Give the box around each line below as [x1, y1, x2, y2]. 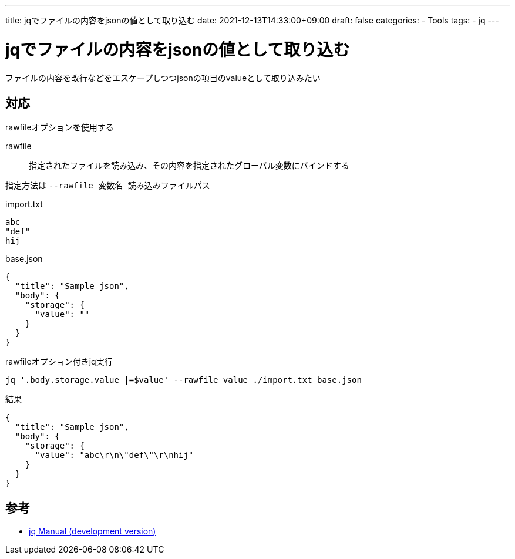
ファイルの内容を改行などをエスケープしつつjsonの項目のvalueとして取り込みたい [5, 72, 321, 83]
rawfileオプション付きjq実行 [5, 356, 113, 367]
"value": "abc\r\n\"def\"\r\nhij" [35, 450, 194, 460]
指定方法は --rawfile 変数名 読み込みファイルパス [5, 180, 210, 191]
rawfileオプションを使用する [5, 122, 114, 133]
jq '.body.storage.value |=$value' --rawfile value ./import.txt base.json [5, 375, 362, 385]
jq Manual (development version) [29, 526, 156, 537]
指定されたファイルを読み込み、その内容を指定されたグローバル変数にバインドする [29, 160, 349, 171]
